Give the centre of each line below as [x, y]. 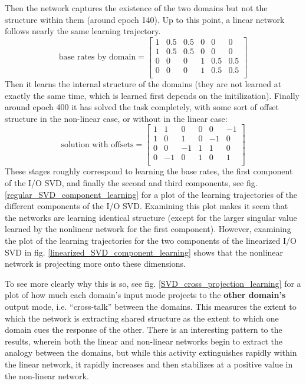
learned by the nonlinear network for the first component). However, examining [148, 229]
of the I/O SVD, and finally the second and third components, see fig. [131, 183]
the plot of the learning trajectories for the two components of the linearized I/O [151, 241]
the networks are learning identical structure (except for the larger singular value [151, 217]
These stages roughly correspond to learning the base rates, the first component [149, 171]
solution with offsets [97, 145]
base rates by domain [97, 57]
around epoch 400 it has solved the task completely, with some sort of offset [142, 107]
